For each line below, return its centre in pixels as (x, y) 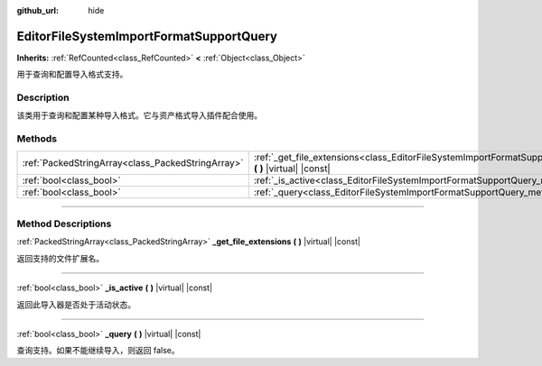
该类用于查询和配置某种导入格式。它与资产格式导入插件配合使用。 (139, 115)
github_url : (37, 10)
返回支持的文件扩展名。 (60, 258)
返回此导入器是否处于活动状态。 (76, 304)
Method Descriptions (64, 224)
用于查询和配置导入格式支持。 (72, 74)
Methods (37, 139)
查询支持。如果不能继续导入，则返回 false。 (98, 351)
